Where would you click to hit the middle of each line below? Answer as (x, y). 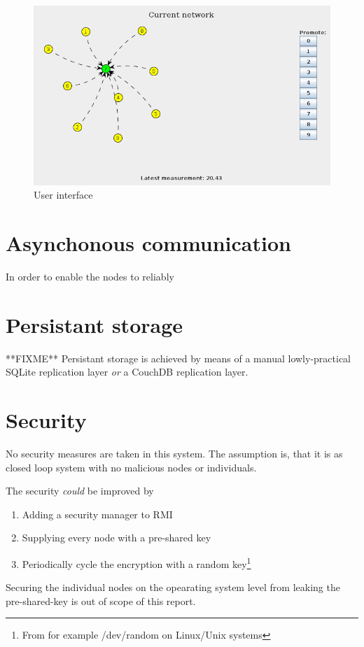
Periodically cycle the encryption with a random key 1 (136, 562)
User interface (63, 195)
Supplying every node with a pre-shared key (117, 538)
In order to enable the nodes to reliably (90, 276)
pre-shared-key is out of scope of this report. (101, 600)
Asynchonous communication (148, 243)
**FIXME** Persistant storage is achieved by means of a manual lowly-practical (178, 358)
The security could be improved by (80, 491)
